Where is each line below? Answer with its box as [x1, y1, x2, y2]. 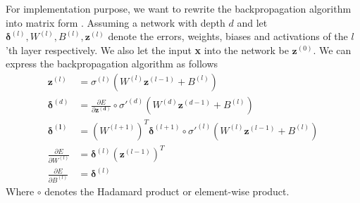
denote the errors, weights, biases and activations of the [108, 29, 348, 44]
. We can [313, 42, 352, 57]
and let [237, 15, 268, 30]
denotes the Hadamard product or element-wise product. [44, 183, 290, 198]
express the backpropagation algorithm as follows [6, 56, 218, 71]
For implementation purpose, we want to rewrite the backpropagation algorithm [6, 1, 352, 15]
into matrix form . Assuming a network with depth [6, 15, 225, 30]
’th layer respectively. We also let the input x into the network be [6, 42, 289, 57]
